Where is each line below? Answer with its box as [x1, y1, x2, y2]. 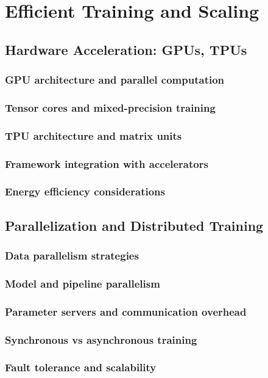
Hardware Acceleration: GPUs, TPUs [5, 40, 247, 59]
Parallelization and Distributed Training [5, 216, 264, 234]
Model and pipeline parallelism [5, 275, 160, 291]
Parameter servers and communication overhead [5, 303, 247, 319]
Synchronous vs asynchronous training [5, 332, 197, 347]
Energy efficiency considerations [5, 184, 165, 199]
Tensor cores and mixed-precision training [5, 100, 216, 115]
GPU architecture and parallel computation [5, 72, 225, 87]
